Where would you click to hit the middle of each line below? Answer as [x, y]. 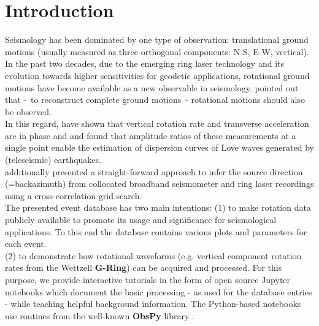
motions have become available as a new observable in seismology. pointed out [152, 87]
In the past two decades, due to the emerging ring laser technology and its [144, 63]
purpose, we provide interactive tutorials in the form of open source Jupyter [148, 279]
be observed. [28, 111]
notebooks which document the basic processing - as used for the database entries [159, 291]
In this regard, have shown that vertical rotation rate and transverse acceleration [157, 123]
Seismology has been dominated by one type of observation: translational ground [157, 40]
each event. [26, 244]
